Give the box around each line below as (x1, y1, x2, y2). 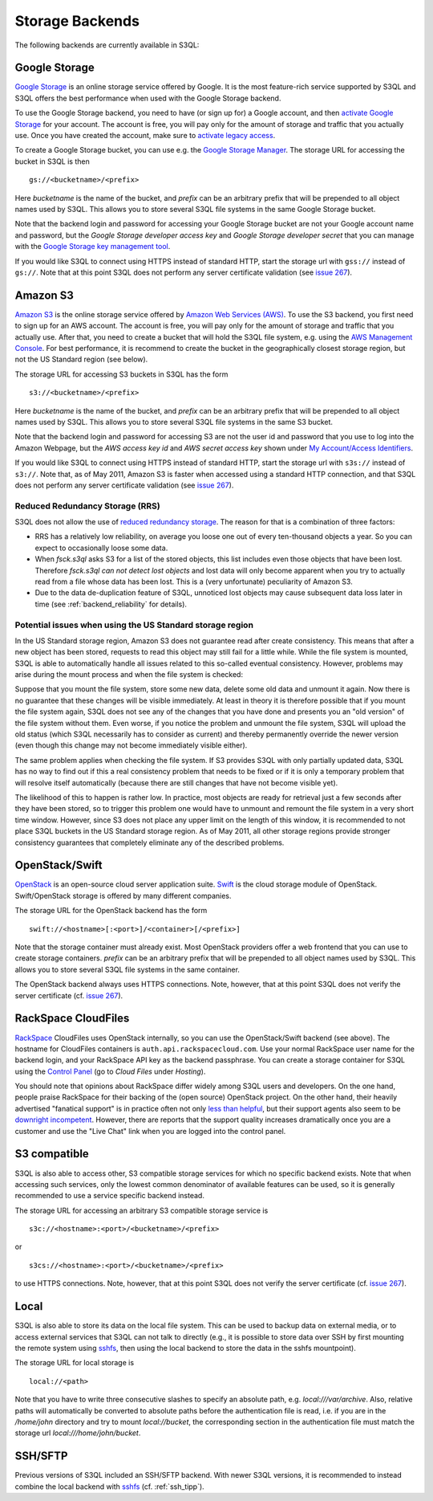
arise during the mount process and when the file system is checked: (14, 670, 244, 679)
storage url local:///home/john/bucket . (14, 1428, 141, 1438)
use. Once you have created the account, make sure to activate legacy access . (14, 131, 276, 141)
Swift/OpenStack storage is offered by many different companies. (14, 891, 232, 900)
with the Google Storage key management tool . (14, 242, 171, 251)
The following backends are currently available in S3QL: (14, 40, 200, 50)
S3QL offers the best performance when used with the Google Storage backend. (14, 93, 281, 103)
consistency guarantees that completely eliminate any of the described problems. (14, 838, 285, 847)
